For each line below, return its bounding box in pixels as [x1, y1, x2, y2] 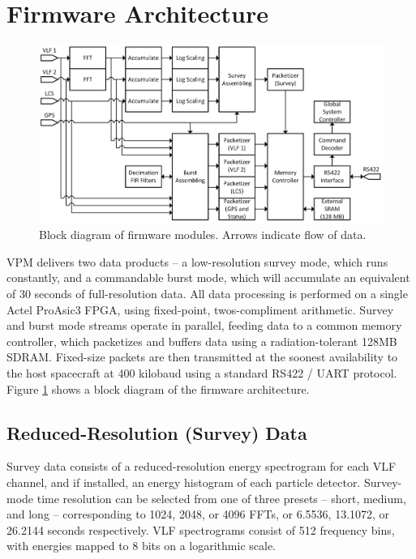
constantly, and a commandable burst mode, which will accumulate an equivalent [6, 269, 410, 286]
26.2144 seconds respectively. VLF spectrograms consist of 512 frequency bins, [6, 521, 395, 538]
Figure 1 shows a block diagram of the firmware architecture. [6, 380, 310, 397]
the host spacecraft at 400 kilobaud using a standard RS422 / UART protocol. [6, 364, 397, 381]
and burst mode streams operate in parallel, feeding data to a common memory [6, 317, 402, 334]
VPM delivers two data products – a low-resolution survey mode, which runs [6, 253, 388, 270]
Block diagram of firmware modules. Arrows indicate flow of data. [39, 226, 367, 243]
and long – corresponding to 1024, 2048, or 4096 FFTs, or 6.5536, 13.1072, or [6, 506, 390, 523]
